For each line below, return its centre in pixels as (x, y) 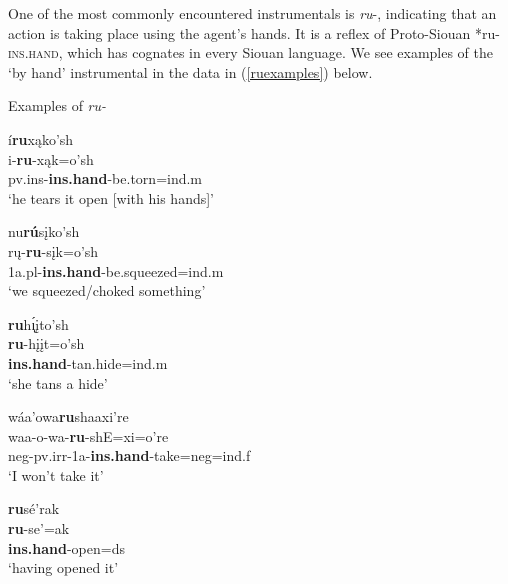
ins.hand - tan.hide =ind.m (88, 362)
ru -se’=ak (39, 528)
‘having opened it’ (63, 567)
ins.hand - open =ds (66, 547)
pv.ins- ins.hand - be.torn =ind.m (105, 178)
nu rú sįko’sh (44, 231)
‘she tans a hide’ (58, 382)
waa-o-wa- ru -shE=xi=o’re (88, 435)
